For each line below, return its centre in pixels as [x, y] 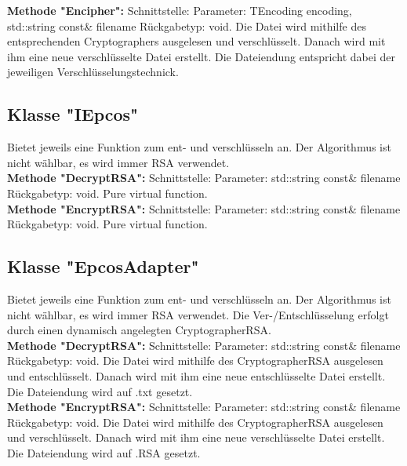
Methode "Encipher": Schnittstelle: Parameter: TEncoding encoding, [180, 10]
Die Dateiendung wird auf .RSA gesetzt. [104, 452]
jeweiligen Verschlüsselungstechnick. [93, 72]
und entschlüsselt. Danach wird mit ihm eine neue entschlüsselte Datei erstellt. [196, 375]
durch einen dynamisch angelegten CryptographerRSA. [139, 330]
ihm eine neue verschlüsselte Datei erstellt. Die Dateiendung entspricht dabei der [201, 56]
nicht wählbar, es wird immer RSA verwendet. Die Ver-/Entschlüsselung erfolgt [198, 314]
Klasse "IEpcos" [73, 114]
